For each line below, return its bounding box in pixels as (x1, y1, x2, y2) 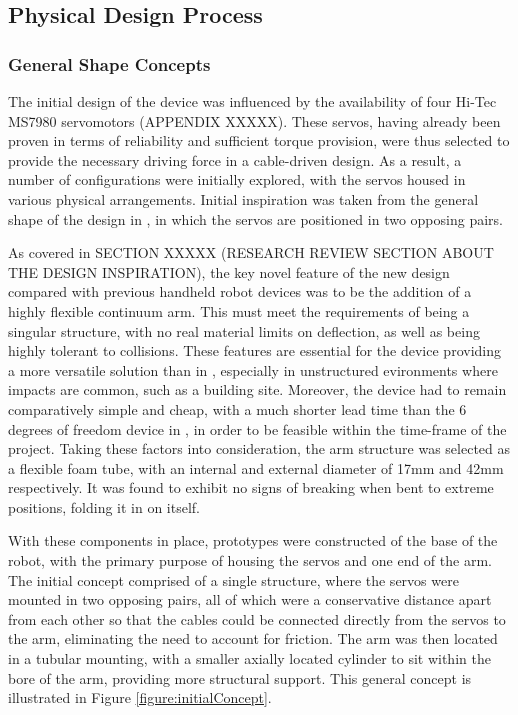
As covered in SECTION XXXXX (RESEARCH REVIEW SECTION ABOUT (8, 242, 494, 263)
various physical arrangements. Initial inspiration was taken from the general (8, 188, 479, 209)
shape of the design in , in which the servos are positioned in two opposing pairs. (8, 208, 503, 229)
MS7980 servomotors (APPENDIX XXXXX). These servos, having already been (8, 110, 501, 131)
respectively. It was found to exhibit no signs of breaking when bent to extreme (8, 477, 494, 498)
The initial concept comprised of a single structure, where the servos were (8, 569, 459, 590)
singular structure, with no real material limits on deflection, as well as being (8, 320, 480, 341)
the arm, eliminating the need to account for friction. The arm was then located (8, 628, 498, 649)
